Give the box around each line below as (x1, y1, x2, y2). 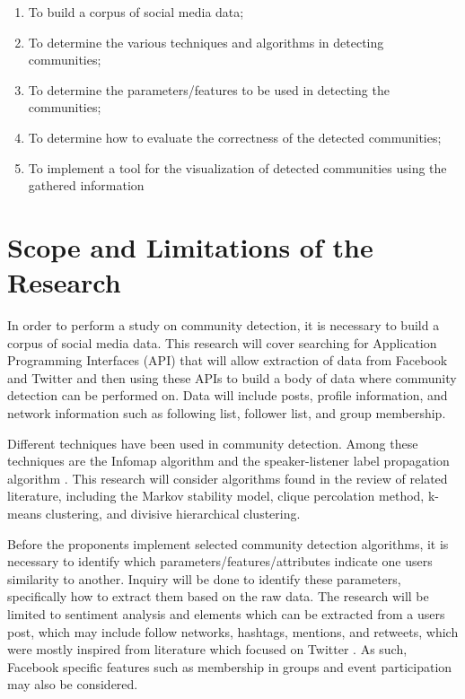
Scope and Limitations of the (7, 228, 373, 265)
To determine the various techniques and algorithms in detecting (28, 32, 384, 51)
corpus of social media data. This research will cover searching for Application (7, 333, 437, 352)
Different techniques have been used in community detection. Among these (7, 433, 418, 452)
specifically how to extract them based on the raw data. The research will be (7, 587, 429, 606)
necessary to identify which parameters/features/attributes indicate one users (7, 552, 433, 571)
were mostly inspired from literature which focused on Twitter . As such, (7, 640, 408, 659)
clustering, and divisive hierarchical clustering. (45, 504, 301, 522)
